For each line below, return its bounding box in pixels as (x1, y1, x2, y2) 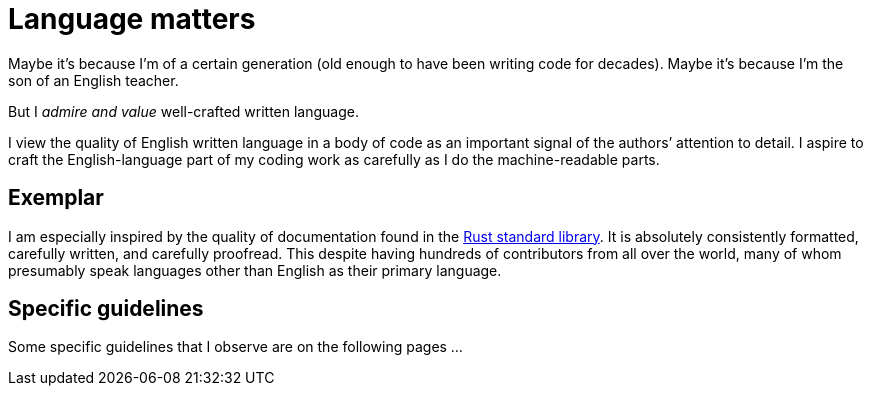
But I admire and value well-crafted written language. (8, 102, 359, 120)
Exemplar (8, 185, 104, 211)
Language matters (8, 2, 256, 36)
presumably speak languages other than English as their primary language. (8, 261, 502, 279)
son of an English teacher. (8, 71, 179, 89)
